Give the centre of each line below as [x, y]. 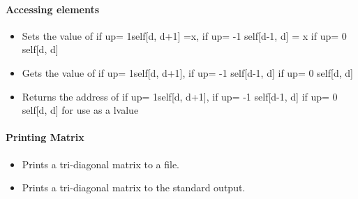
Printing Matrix [45, 137]
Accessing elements [53, 9]
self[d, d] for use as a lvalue [80, 110]
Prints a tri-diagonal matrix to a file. [100, 164]
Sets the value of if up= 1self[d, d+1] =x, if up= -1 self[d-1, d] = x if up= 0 [184, 35]
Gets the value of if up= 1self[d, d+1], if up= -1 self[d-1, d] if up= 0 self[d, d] [187, 72]
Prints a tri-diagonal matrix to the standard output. [134, 187]
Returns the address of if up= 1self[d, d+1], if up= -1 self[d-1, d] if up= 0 [180, 96]
